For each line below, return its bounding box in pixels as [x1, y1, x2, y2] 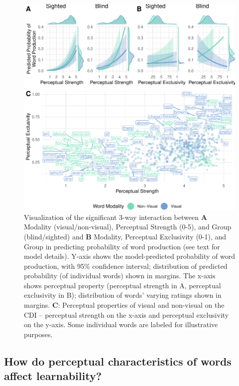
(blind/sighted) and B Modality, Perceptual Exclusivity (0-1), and [24, 231, 227, 241]
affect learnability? [4, 368, 102, 384]
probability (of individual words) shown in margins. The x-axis [24, 270, 216, 281]
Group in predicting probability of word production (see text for [24, 241, 220, 251]
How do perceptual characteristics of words [4, 353, 232, 369]
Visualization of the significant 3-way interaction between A [24, 211, 207, 222]
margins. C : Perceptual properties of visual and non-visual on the [24, 300, 225, 310]
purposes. [24, 329, 53, 339]
